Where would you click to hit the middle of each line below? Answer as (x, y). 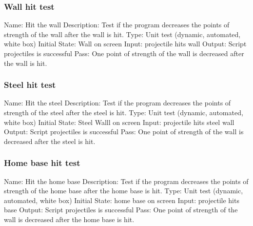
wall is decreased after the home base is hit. (69, 219)
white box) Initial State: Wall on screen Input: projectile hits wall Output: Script (125, 44)
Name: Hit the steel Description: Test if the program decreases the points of (117, 103)
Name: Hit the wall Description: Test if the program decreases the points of (117, 25)
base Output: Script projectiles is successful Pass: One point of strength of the (121, 210)
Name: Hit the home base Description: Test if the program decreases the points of (126, 181)
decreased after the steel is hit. (50, 141)
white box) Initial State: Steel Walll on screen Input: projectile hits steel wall (119, 122)
